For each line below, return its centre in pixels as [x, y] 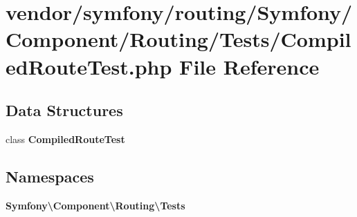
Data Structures [64, 110]
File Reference [249, 66]
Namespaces [50, 176]
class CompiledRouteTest [65, 139]
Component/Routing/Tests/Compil [178, 39]
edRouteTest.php [89, 66]
